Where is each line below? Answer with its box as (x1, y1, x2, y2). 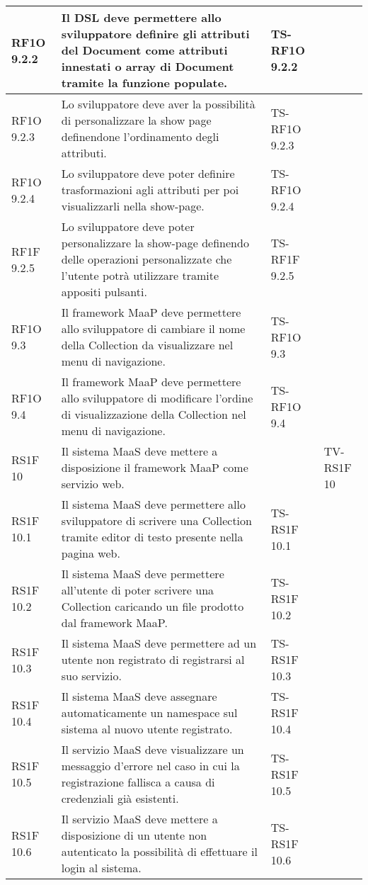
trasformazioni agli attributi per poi (61, 181, 239, 198)
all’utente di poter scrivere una (61, 582, 214, 598)
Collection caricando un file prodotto (61, 598, 244, 614)
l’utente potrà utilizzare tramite (61, 267, 219, 283)
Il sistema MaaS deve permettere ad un (61, 635, 257, 651)
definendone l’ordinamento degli (61, 128, 219, 145)
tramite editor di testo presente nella (61, 529, 243, 545)
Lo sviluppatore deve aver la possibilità (61, 96, 255, 112)
